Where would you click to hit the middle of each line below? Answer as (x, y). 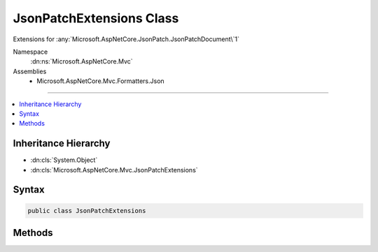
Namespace (30, 52)
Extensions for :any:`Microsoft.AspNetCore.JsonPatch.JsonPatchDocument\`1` (126, 39)
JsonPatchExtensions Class (96, 18)
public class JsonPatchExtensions (87, 210)
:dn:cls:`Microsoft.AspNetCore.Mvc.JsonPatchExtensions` (114, 170)
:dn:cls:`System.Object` (64, 160)
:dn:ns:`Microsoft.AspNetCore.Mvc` (82, 61)
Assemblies (30, 71)
